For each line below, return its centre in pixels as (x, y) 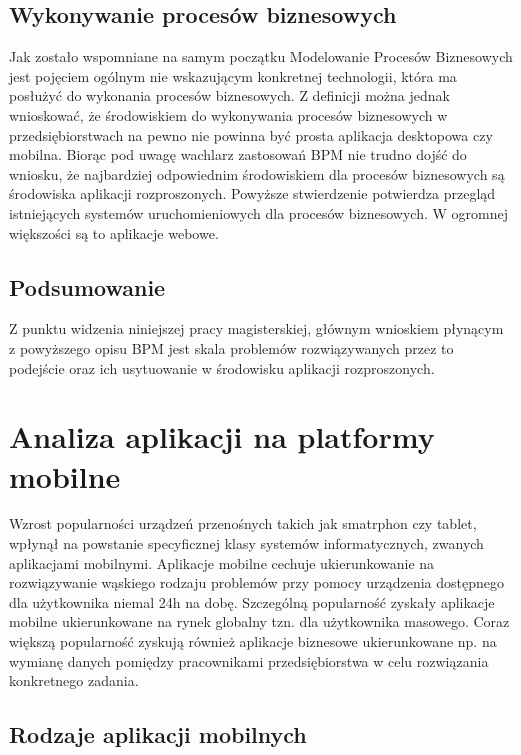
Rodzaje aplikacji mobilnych (158, 734)
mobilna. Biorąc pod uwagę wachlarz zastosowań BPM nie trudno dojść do (238, 154)
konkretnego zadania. (74, 680)
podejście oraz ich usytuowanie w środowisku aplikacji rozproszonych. (222, 367)
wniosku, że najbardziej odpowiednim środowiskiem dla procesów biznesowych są (257, 173)
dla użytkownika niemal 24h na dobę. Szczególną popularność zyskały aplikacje (252, 601)
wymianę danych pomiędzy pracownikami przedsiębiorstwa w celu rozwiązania (249, 660)
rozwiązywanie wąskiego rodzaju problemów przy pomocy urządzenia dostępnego (257, 582)
